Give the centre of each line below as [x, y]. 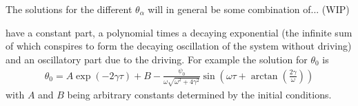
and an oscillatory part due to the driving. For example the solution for [157, 59]
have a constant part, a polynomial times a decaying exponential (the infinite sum [179, 32]
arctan [264, 76]
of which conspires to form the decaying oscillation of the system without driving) [179, 46]
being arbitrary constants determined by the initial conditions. [199, 95]
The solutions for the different [69, 9]
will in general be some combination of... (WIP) [249, 9]
